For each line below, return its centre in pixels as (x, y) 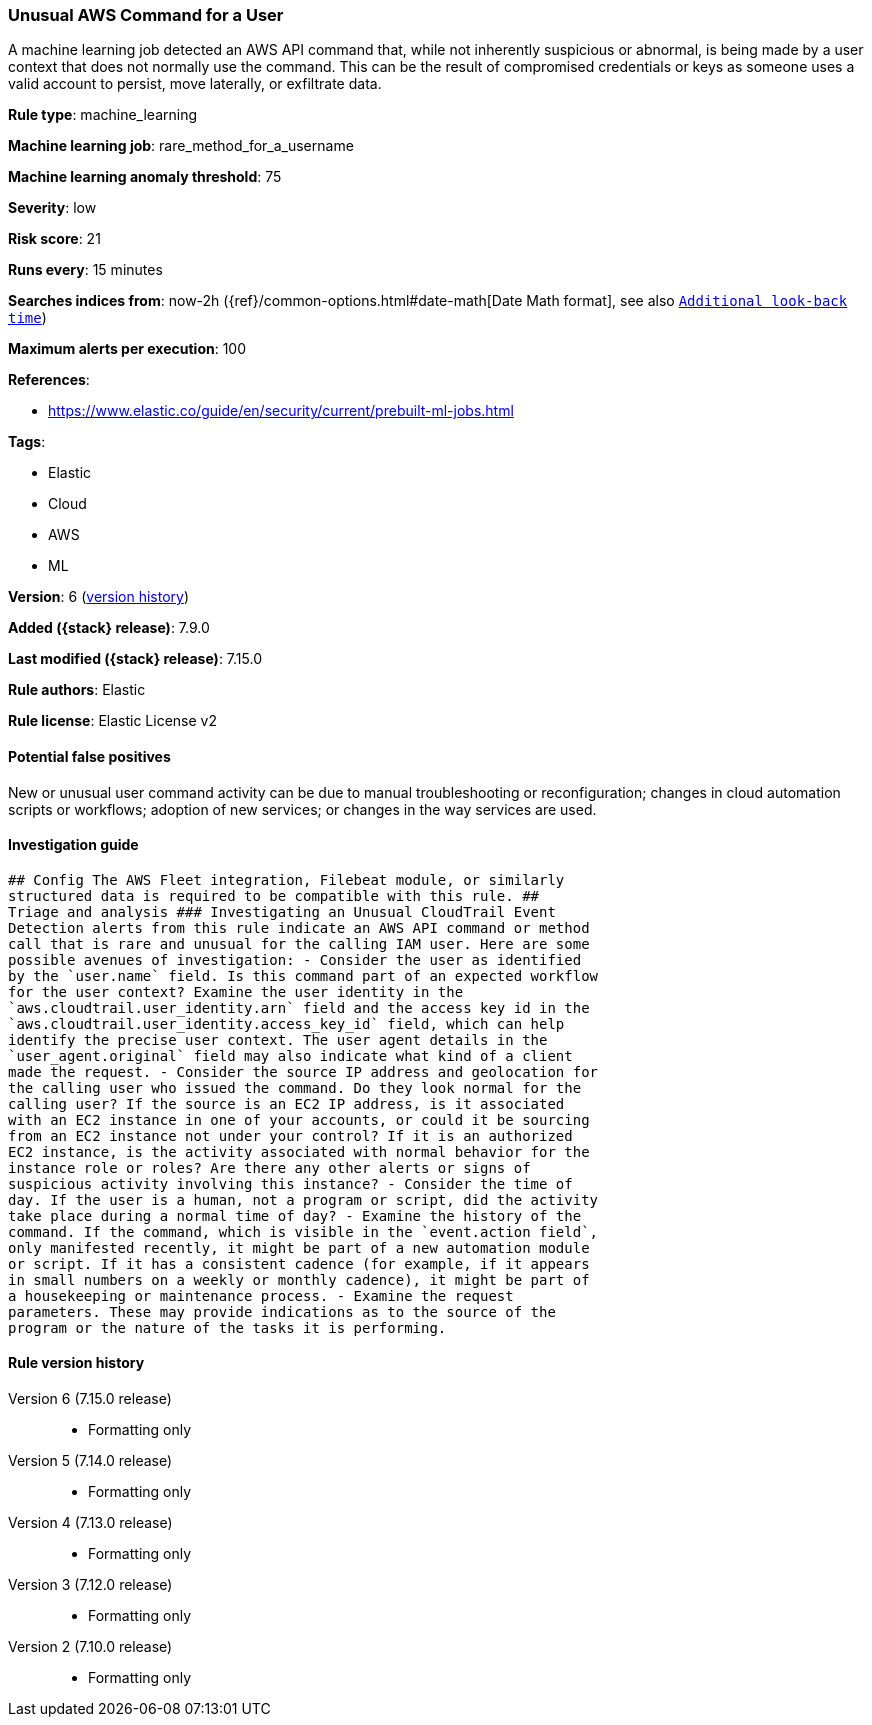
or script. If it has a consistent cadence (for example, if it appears (299, 1263)
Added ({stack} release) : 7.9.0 (109, 628)
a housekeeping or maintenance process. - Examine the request (261, 1295)
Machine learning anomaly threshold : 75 (145, 177)
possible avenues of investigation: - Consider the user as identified (295, 959)
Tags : (27, 442)
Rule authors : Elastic (77, 690)
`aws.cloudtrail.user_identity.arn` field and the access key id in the (299, 1007)
